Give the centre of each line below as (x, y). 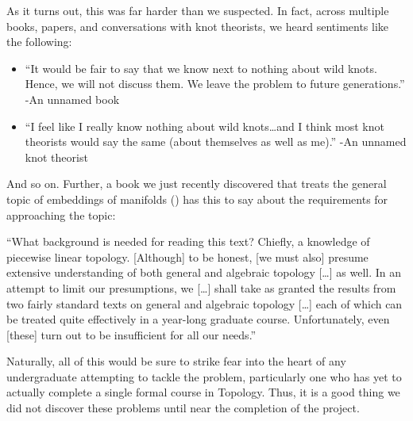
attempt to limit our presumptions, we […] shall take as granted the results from (201, 287)
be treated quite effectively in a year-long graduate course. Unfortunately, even (198, 319)
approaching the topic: (61, 214)
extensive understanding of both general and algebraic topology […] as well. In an (204, 272)
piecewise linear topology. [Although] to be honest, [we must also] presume (187, 256)
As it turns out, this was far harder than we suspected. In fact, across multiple (198, 10)
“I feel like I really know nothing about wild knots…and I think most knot (205, 126)
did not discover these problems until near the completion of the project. (183, 408)
